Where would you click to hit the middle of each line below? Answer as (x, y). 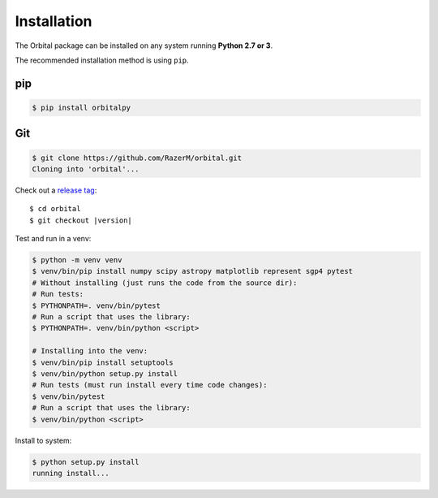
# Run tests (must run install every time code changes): (150, 385)
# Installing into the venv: (90, 351)
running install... (71, 473)
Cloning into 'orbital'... (86, 169)
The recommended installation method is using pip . (102, 60)
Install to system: (43, 440)
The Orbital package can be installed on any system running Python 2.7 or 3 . (144, 45)
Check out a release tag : (56, 190)
